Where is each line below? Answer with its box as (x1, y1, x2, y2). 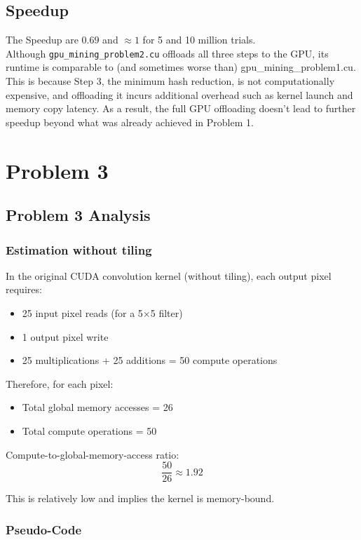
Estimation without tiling (6, 241, 152, 258)
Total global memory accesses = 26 (22, 400, 173, 414)
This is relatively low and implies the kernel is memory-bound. (6, 491, 275, 506)
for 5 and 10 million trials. (142, 32, 256, 47)
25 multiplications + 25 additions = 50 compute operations (22, 353, 278, 367)
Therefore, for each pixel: (6, 376, 114, 391)
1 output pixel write (22, 329, 109, 344)
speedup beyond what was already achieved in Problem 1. (6, 114, 254, 129)
